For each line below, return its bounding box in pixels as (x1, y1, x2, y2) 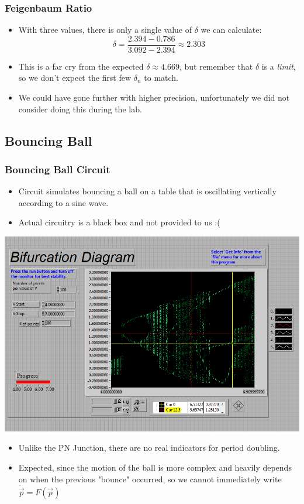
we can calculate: (201, 23, 262, 36)
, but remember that (179, 60, 253, 72)
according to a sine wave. (18, 196, 109, 208)
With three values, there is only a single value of (18, 23, 192, 36)
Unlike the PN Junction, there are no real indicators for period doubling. (18, 441, 280, 454)
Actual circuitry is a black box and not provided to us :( (18, 216, 220, 228)
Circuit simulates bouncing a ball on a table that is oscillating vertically (18, 185, 277, 197)
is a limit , (261, 60, 296, 72)
